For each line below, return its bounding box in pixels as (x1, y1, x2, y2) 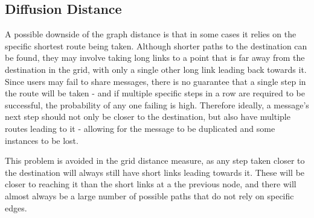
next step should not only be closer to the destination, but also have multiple (5, 110, 290, 123)
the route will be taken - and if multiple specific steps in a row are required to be (5, 87, 306, 99)
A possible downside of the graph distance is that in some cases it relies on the (5, 28, 296, 40)
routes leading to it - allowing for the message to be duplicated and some (5, 122, 275, 134)
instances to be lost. (5, 134, 78, 146)
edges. (5, 201, 27, 214)
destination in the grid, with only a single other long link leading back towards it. (5, 63, 307, 75)
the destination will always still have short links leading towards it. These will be (5, 166, 305, 178)
